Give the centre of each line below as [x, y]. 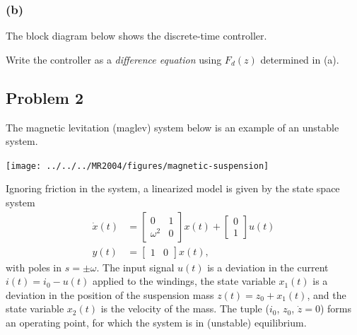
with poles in [34, 267]
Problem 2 [45, 97]
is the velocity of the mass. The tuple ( [185, 308]
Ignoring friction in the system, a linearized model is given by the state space [173, 188]
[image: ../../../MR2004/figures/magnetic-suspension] [137, 166]
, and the [327, 294]
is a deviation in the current [268, 267]
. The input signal [135, 267]
